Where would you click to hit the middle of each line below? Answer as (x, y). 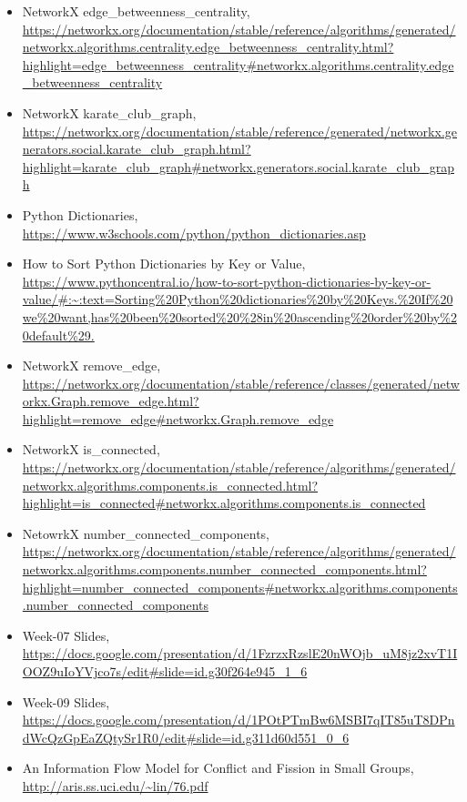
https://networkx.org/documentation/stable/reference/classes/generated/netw (241, 383)
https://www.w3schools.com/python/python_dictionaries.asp (194, 233)
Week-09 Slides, (66, 701)
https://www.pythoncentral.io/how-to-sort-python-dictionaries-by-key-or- (227, 281)
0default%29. (58, 335)
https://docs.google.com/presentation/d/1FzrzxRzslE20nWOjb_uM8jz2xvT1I (240, 653)
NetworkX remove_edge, (91, 365)
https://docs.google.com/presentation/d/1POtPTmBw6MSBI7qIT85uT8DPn (239, 720)
